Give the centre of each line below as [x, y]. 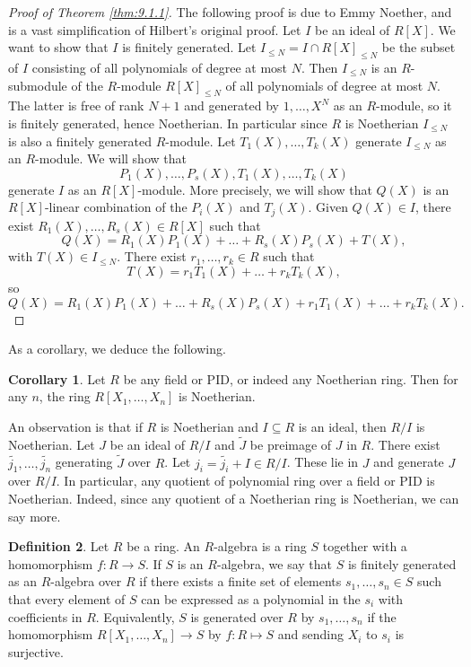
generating [84, 462]
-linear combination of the [116, 207]
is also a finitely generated [80, 140]
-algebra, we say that [275, 563]
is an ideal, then [342, 426]
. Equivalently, [135, 616]
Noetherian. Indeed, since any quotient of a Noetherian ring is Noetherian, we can [234, 498]
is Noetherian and [209, 426]
